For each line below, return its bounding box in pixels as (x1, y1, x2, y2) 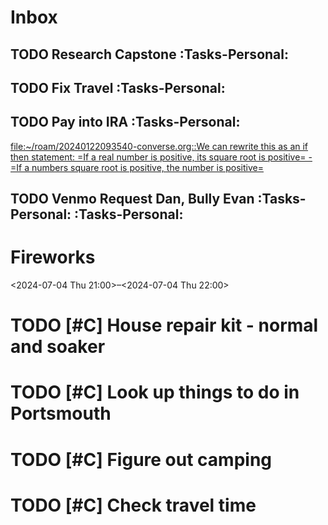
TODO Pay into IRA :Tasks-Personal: (10, 114, 241, 131)
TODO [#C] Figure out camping (10, 448, 273, 471)
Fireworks (10, 246, 96, 269)
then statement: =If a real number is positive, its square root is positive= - (10, 151, 313, 163)
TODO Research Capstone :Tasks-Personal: (10, 46, 289, 63)
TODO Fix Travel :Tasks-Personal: (10, 79, 226, 96)
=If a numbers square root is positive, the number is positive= (10, 161, 265, 173)
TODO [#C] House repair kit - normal (10, 314, 319, 337)
